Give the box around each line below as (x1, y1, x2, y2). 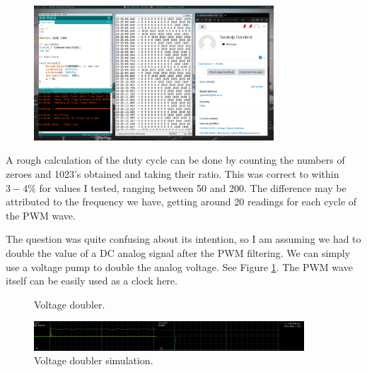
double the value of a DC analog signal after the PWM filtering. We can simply (6, 245, 351, 260)
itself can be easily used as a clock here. (6, 273, 177, 288)
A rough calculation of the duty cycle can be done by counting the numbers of (6, 152, 345, 167)
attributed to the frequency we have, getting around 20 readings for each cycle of (6, 194, 357, 209)
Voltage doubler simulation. (34, 353, 153, 368)
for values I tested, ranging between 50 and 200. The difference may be (39, 180, 346, 195)
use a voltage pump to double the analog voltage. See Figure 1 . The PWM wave (6, 259, 353, 274)
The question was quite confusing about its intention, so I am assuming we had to (6, 232, 361, 246)
